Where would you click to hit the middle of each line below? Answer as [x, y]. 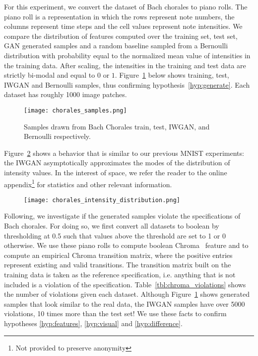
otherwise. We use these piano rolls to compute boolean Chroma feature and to [126, 245]
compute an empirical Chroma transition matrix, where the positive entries [118, 255]
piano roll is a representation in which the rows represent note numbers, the [119, 16]
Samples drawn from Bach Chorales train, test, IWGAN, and [117, 126]
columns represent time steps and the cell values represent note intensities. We [123, 26]
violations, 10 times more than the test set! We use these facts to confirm [115, 313]
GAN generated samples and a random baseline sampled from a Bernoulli [116, 46]
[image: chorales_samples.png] [75, 110]
